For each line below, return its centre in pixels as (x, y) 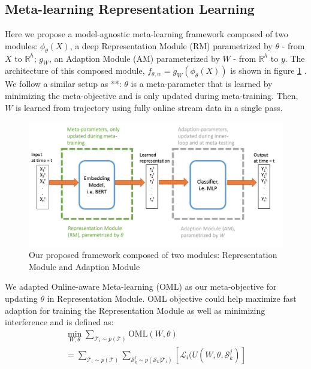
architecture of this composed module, (75, 70)
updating (21, 298)
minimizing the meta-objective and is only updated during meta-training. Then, (152, 95)
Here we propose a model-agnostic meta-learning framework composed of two (147, 34)
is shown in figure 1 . (268, 70)
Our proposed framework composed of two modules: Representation (153, 255)
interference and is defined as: (59, 322)
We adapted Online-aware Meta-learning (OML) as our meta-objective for (141, 286)
